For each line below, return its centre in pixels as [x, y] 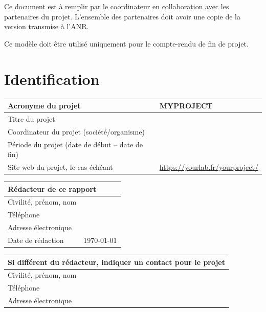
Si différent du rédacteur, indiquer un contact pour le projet [117, 262]
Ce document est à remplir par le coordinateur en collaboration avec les [117, 6]
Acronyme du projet [44, 105]
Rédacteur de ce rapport [52, 188]
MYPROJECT [186, 105]
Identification [52, 79]
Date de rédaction [36, 240]
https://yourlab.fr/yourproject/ [209, 166]
